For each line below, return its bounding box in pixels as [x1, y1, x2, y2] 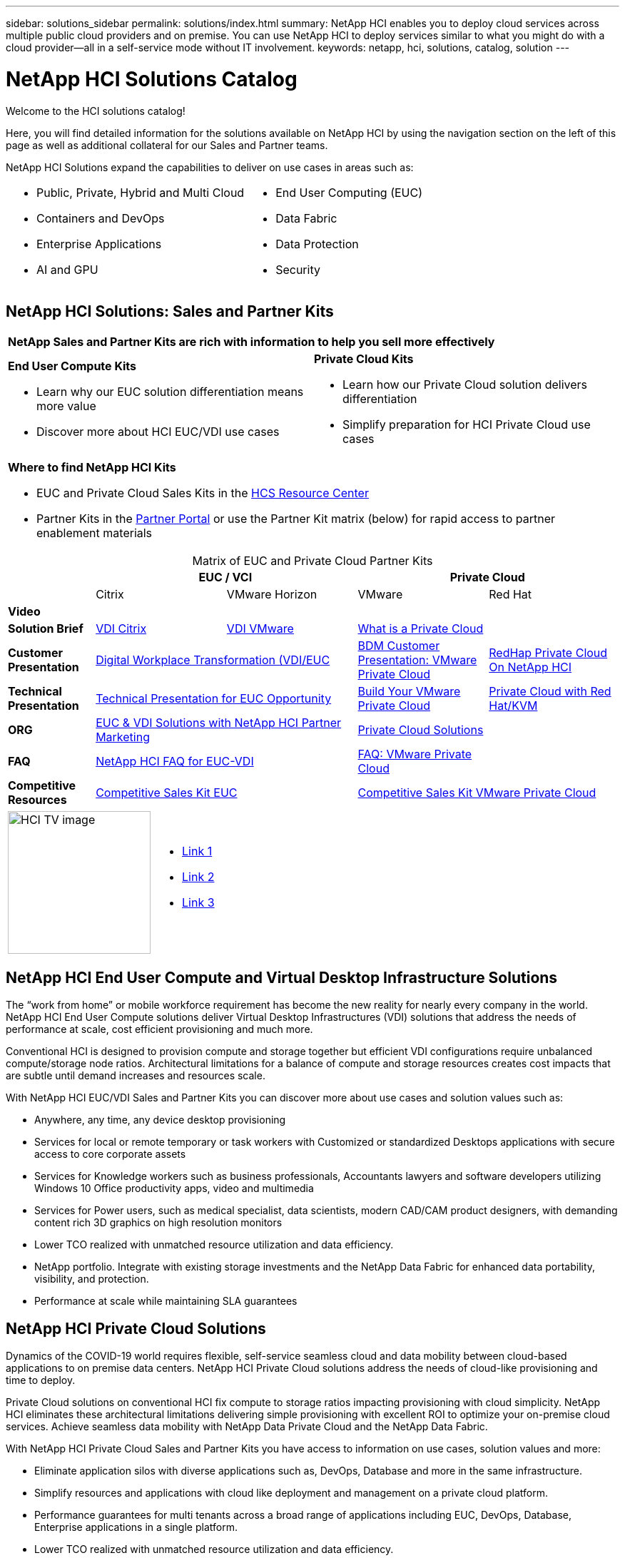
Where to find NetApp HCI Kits [8, 460, 176, 475]
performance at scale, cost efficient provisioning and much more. [6, 1023, 313, 1036]
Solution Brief [8, 621, 83, 636]
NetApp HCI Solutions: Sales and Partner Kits [6, 302, 334, 320]
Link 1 [182, 844, 213, 859]
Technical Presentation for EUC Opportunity [96, 691, 332, 706]
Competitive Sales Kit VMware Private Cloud [357, 785, 596, 800]
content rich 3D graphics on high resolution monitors [34, 1216, 283, 1229]
